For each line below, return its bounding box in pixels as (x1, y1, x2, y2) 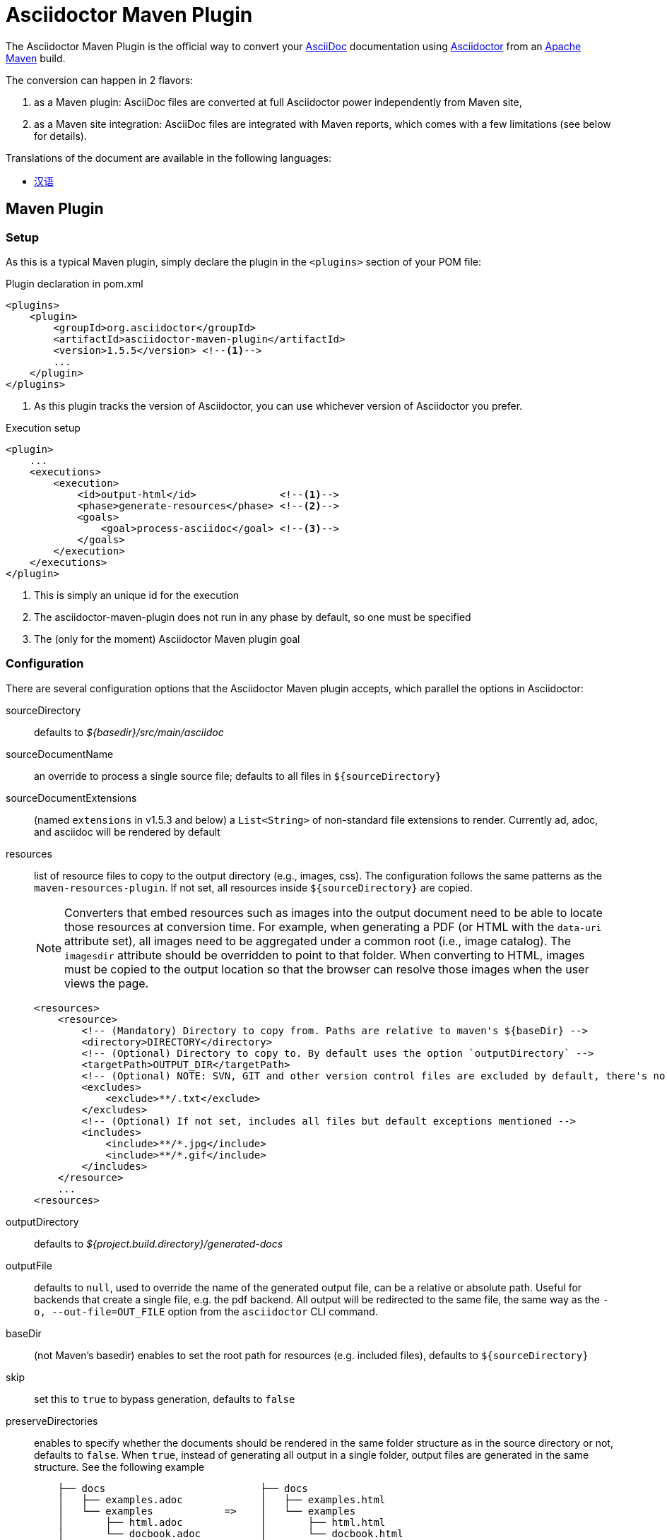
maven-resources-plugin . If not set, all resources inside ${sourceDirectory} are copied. (34, 881, 473, 894)
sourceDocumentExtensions (6, 791, 137, 804)
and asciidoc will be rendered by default (34, 825, 220, 838)
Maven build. (6, 52, 66, 64)
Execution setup (6, 421, 81, 434)
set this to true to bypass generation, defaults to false (34, 1392, 295, 1405)
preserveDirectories (6, 1414, 98, 1427)
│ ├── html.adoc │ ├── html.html (57, 1516, 386, 1528)
